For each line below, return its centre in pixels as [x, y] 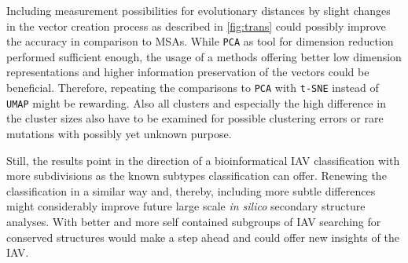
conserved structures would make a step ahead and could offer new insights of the [203, 237]
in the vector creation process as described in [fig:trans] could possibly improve [196, 26]
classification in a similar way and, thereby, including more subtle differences [191, 190]
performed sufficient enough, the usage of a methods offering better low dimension [204, 56]
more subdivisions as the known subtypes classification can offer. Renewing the [197, 175]
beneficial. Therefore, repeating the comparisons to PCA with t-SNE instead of [193, 88]
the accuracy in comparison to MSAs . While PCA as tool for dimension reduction [200, 41]
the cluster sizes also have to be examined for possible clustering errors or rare [195, 118]
